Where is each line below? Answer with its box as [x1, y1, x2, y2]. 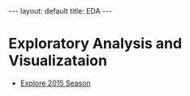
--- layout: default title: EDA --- [8, 6, 113, 15]
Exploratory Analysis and [8, 35, 183, 53]
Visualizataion [8, 52, 108, 70]
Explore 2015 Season [19, 78, 91, 88]
